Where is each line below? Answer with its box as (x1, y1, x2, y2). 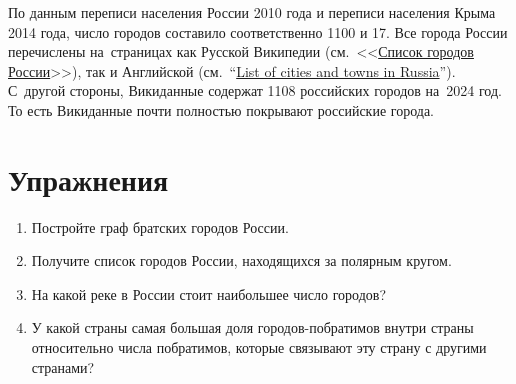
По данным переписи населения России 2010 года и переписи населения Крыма (8, 2, 496, 22)
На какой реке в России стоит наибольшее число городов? (31, 283, 387, 304)
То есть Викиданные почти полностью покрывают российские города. (8, 99, 435, 120)
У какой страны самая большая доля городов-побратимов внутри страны (31, 317, 474, 338)
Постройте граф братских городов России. (31, 216, 289, 237)
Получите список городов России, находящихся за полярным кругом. (31, 250, 452, 271)
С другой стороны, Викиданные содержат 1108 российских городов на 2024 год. (8, 80, 502, 101)
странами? (31, 356, 95, 377)
